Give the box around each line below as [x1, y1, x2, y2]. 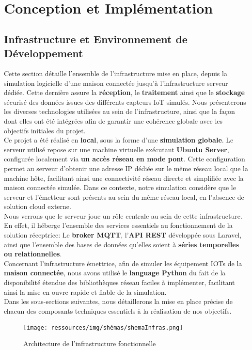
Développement [4, 46, 83, 61]
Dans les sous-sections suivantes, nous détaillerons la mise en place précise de [4, 296, 233, 306]
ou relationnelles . [4, 249, 62, 259]
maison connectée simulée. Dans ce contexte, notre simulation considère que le [4, 182, 236, 192]
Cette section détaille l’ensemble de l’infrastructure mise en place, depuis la [4, 68, 227, 78]
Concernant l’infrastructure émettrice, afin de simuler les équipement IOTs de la [4, 258, 242, 268]
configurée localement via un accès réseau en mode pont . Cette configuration [4, 154, 245, 164]
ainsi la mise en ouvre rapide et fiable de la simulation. [4, 286, 167, 297]
